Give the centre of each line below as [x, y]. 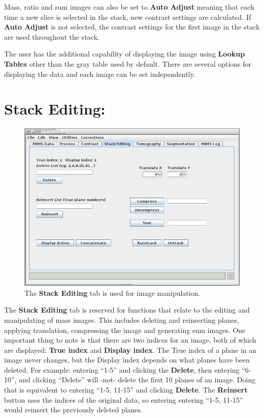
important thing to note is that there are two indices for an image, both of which [130, 340]
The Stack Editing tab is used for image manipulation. [112, 292]
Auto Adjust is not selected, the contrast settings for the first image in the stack [132, 27]
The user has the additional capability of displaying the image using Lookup [125, 54]
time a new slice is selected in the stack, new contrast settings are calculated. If [128, 17]
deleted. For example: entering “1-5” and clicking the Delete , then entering [122, 369]
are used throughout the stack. [52, 36]
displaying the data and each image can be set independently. [100, 74]
